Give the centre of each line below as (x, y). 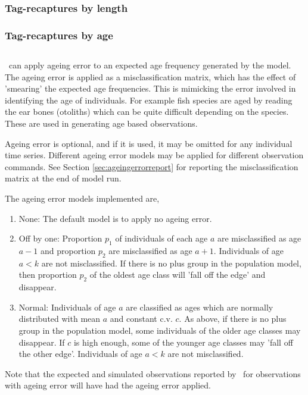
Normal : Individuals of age (67, 307)
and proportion (68, 250)
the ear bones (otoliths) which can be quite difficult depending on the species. (147, 112)
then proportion (48, 275)
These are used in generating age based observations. (101, 123)
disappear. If (42, 342)
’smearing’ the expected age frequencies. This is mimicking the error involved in (150, 88)
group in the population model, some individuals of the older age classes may (160, 330)
